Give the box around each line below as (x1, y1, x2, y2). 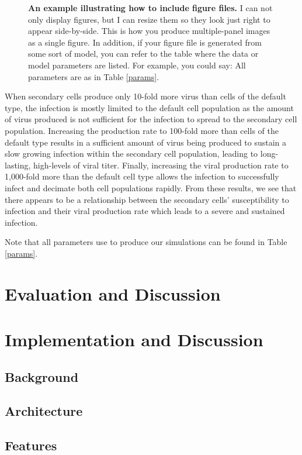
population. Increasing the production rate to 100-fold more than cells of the (5, 124, 279, 136)
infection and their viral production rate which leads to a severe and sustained (5, 205, 285, 217)
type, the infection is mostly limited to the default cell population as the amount (5, 101, 294, 113)
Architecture (5, 402, 83, 420)
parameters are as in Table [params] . (28, 70, 159, 82)
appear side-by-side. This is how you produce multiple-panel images (28, 25, 270, 37)
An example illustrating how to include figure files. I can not (28, 2, 273, 13)
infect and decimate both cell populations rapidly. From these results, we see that (5, 181, 297, 194)
